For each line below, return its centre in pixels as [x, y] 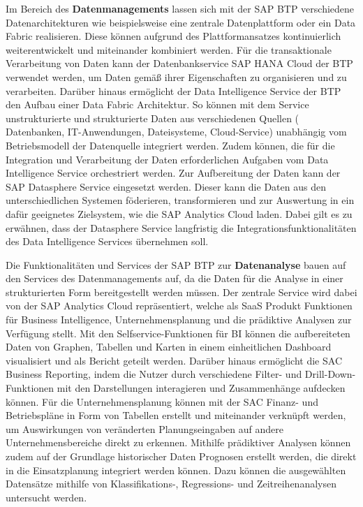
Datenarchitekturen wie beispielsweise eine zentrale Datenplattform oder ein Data [181, 22]
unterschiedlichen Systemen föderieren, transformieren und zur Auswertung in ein [180, 200]
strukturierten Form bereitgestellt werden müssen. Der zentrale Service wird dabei [181, 292]
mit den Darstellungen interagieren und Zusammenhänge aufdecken [201, 388]
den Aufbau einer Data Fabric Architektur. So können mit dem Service [157, 104]
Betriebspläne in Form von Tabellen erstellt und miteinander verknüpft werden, [176, 415]
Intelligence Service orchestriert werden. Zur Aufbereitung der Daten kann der [173, 173]
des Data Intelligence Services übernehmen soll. [107, 241]
